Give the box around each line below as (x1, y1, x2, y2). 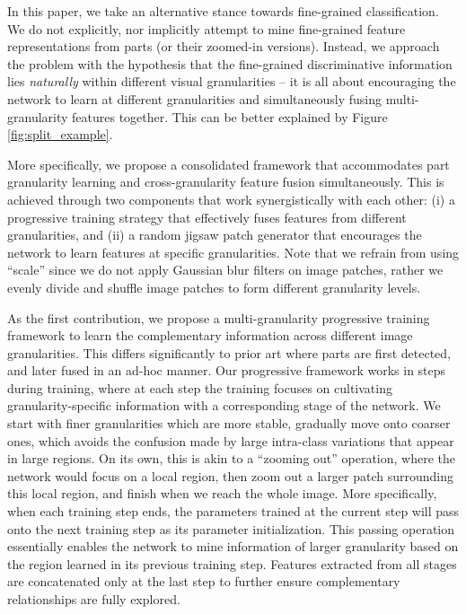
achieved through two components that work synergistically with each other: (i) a (7, 189, 455, 208)
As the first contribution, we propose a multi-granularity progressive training (7, 308, 430, 327)
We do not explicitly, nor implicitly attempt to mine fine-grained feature (7, 19, 406, 38)
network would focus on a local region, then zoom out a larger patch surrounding (7, 466, 454, 485)
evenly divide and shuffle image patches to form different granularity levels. (7, 277, 421, 296)
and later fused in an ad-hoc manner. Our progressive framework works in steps (7, 361, 446, 380)
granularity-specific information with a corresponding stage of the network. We (7, 396, 441, 415)
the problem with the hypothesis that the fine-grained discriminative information (7, 54, 453, 73)
